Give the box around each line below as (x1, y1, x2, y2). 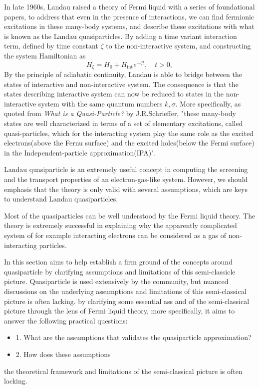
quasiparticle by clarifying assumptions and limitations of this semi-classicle (4, 266, 236, 276)
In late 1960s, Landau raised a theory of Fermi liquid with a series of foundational (4, 1, 255, 11)
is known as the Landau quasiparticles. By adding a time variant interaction (4, 30, 237, 41)
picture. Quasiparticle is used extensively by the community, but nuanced (4, 276, 229, 286)
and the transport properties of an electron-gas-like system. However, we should (4, 174, 248, 184)
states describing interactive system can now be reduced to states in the (4, 88, 224, 99)
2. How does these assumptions (15, 348, 111, 359)
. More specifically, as (175, 98, 241, 108)
